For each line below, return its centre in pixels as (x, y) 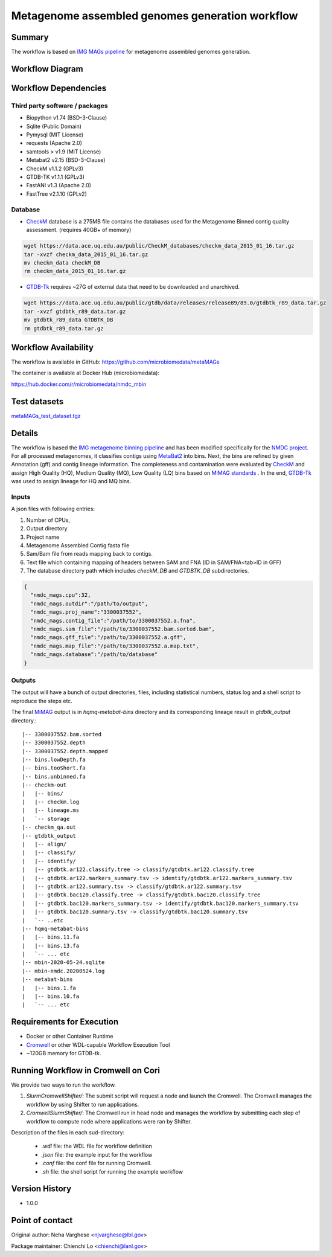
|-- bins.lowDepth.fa (54, 760)
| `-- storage (46, 819)
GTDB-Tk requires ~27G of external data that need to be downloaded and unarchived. (133, 287)
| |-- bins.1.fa (49, 988)
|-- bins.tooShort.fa (54, 768)
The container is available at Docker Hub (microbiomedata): (85, 373)
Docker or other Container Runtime (70, 1037)
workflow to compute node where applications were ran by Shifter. (109, 1121)
